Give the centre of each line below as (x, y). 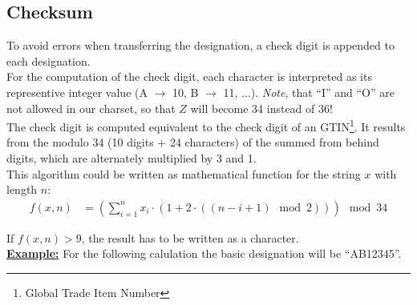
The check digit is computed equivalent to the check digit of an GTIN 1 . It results (206, 125)
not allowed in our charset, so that (91, 108)
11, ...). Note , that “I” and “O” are (309, 92)
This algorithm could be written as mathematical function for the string (184, 173)
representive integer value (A (77, 92)
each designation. (49, 60)
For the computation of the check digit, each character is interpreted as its (189, 76)
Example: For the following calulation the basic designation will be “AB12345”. (204, 253)
